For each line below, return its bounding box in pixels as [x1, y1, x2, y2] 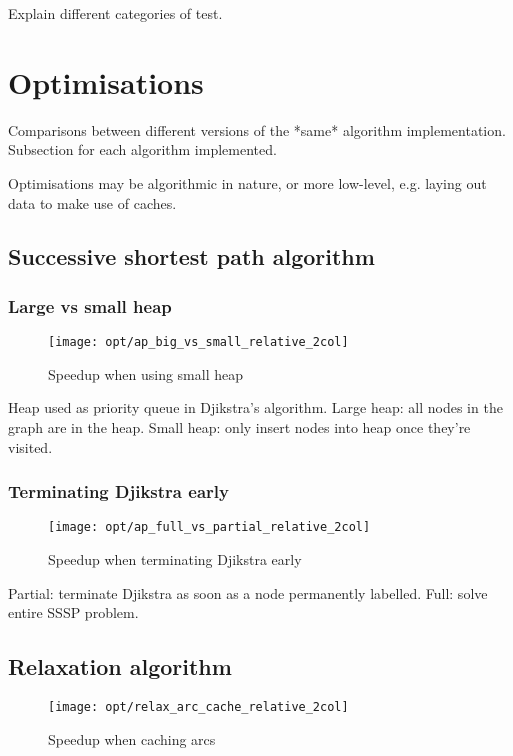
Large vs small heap [8, 293, 172, 318]
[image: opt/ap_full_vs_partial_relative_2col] [48, 520, 371, 535]
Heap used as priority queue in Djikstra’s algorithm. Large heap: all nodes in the [8, 397, 503, 418]
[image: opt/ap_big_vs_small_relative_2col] [48, 335, 349, 350]
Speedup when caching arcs [48, 728, 216, 749]
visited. [8, 436, 53, 457]
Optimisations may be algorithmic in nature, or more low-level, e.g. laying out [8, 172, 487, 193]
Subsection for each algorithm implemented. [8, 139, 277, 160]
